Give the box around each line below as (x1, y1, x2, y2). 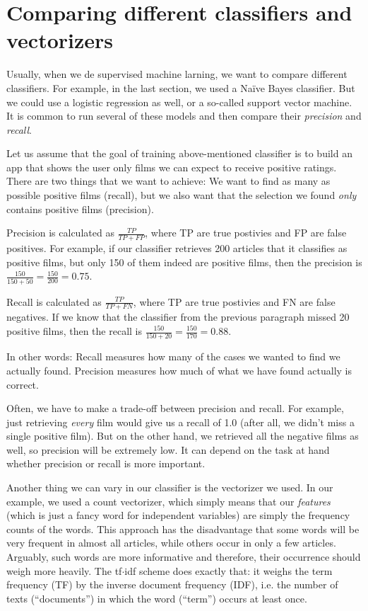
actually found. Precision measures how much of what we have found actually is (6, 362, 352, 377)
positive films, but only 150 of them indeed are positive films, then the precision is (6, 254, 362, 269)
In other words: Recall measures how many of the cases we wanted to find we (6, 349, 340, 364)
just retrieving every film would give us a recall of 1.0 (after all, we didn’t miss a (6, 414, 355, 429)
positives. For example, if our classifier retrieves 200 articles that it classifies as (6, 241, 348, 256)
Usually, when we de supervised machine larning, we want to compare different (6, 67, 348, 81)
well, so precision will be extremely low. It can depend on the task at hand (6, 442, 330, 457)
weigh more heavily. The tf (6, 563, 122, 578)
